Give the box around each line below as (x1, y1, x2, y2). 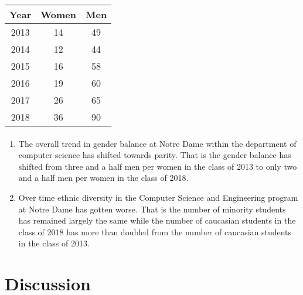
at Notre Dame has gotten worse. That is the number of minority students (18, 203, 286, 215)
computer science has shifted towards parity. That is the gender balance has (18, 149, 291, 161)
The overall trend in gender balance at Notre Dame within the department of (18, 137, 297, 149)
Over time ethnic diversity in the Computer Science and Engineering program (18, 191, 298, 203)
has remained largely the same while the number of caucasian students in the (18, 214, 296, 227)
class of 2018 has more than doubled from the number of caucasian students (18, 225, 292, 238)
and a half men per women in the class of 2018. (18, 171, 189, 184)
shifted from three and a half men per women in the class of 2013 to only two (18, 160, 297, 172)
